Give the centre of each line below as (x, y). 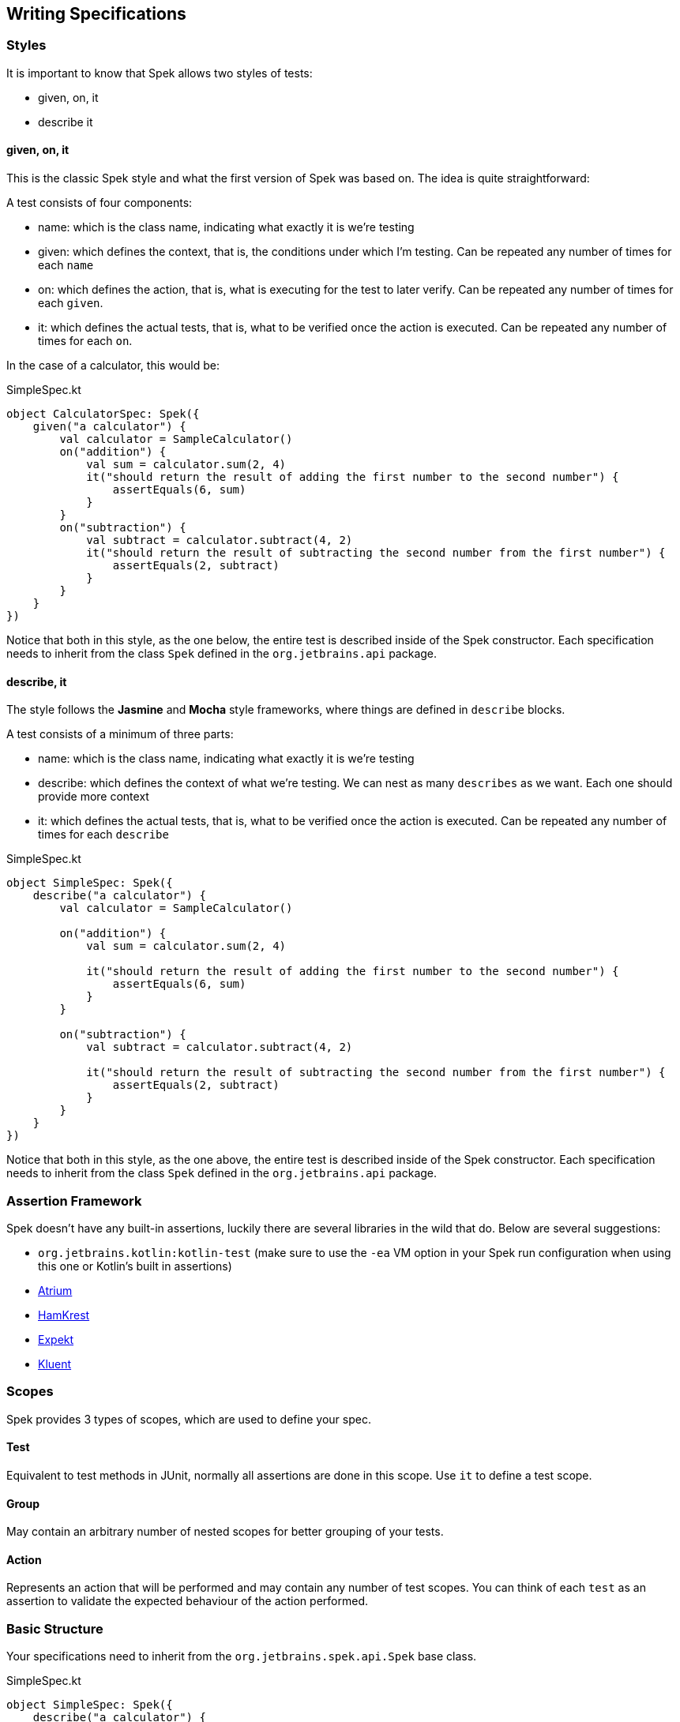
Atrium (55, 1290)
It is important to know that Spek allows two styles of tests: (160, 73)
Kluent (55, 1364)
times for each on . (85, 341)
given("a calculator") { (109, 427)
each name (66, 265)
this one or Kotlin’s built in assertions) (135, 1266)
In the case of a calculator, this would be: (113, 366)
